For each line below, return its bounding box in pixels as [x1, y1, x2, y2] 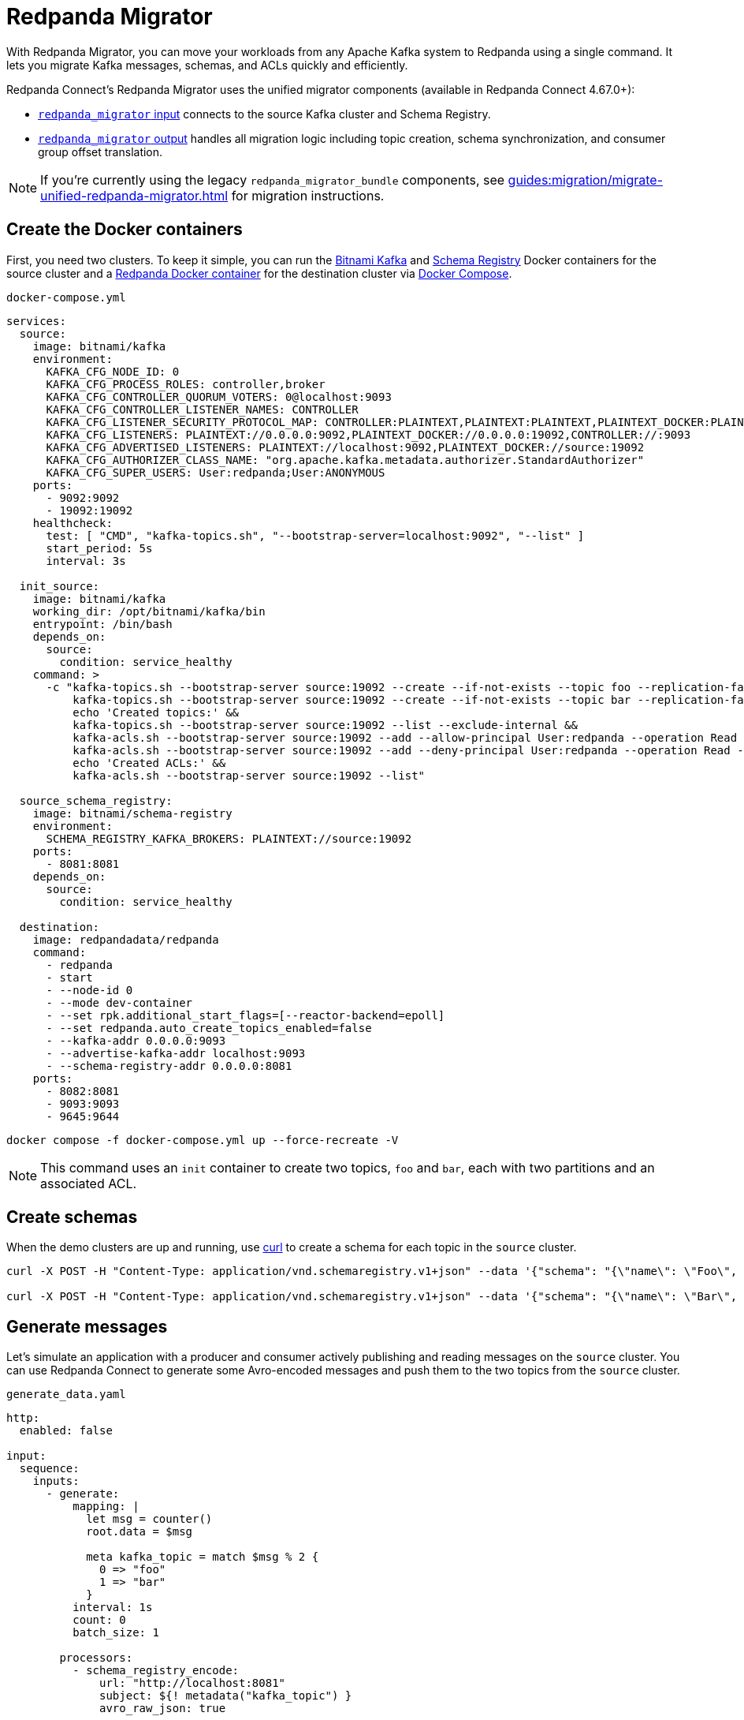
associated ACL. [40, 1175, 137, 1191]
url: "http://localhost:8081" [99, 1677, 286, 1690]
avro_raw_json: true [99, 1702, 226, 1715]
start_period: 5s [46, 541, 153, 555]
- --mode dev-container [46, 996, 193, 1009]
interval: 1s [73, 1601, 153, 1614]
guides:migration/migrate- [508, 171, 664, 188]
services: [6, 314, 66, 327]
